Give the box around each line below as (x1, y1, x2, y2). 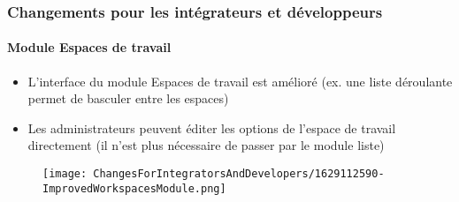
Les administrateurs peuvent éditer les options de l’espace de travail (27, 118, 396, 137)
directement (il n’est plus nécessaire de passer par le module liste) (27, 136, 385, 154)
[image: (42, 168, 88, 181)
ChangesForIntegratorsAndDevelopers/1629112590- (93, 168, 385, 181)
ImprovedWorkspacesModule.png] (42, 182, 226, 195)
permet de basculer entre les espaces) (27, 89, 229, 108)
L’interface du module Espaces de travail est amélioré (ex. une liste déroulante (27, 71, 453, 90)
